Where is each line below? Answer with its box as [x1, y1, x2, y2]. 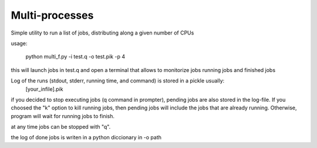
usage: [11, 40, 28, 47]
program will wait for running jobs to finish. [11, 112, 114, 119]
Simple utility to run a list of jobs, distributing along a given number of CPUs [11, 29, 194, 36]
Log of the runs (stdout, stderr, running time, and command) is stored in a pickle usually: [11, 77, 225, 84]
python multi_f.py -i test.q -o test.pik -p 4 [25, 53, 126, 60]
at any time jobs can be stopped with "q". [11, 123, 111, 130]
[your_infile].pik [25, 85, 63, 92]
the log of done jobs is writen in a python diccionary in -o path [11, 134, 161, 141]
